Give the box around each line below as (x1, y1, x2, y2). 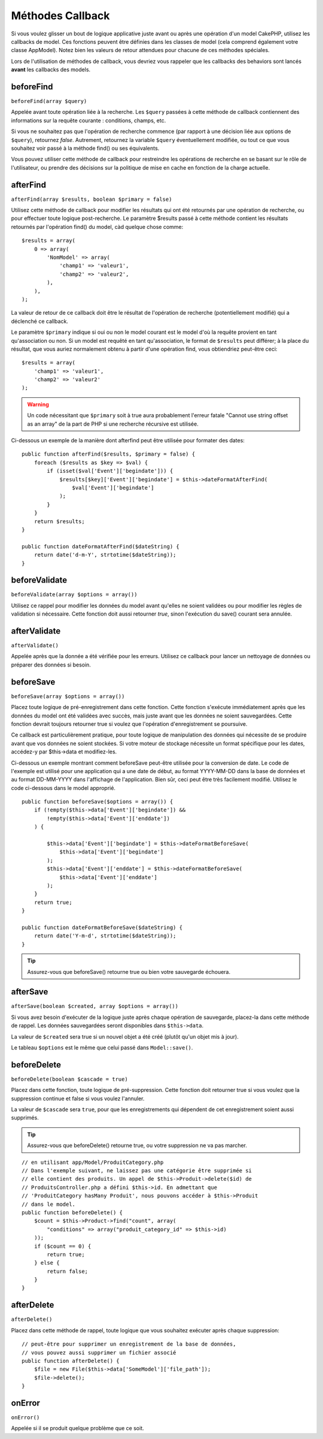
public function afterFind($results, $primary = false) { (22, 451, 196, 458)
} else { (33, 1259, 60, 1266)
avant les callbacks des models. (11, 66, 91, 73)
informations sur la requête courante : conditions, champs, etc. (11, 117, 166, 124)
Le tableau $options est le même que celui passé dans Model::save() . (11, 1043, 193, 1051)
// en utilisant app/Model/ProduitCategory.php (22, 1159, 164, 1166)
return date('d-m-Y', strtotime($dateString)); (33, 551, 176, 559)
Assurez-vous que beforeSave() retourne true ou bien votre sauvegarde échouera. (27, 968, 231, 975)
